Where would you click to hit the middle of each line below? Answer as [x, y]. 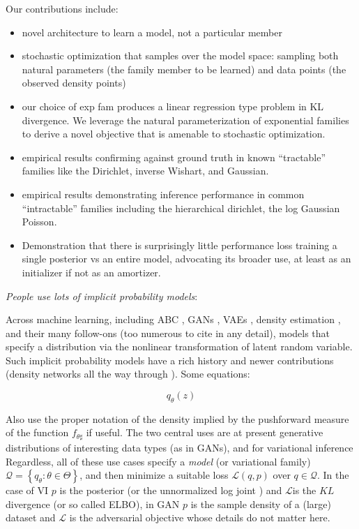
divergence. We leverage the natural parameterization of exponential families [185, 120]
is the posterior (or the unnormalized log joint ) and [171, 490]
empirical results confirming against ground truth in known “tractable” [174, 157]
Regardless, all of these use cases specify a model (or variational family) [158, 461]
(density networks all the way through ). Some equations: [128, 374]
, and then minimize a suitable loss [154, 475]
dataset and [31, 517]
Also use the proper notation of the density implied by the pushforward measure [177, 418]
